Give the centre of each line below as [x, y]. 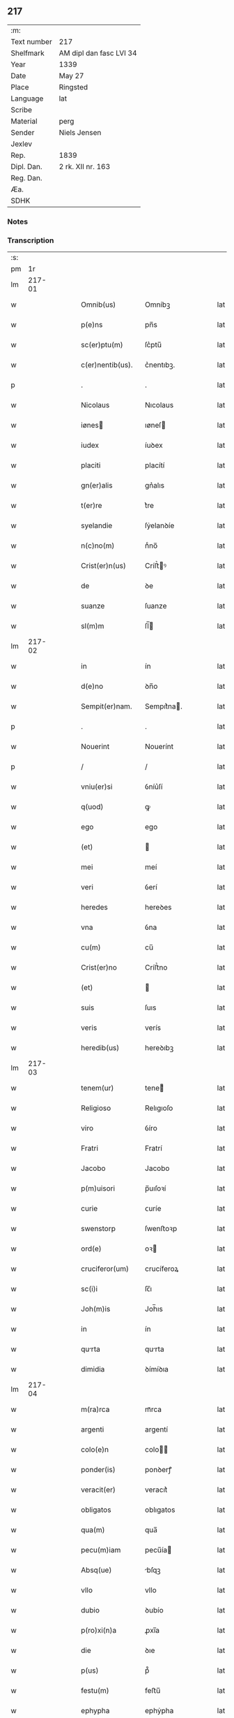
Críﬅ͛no [156, 968]
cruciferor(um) [105, 1269]
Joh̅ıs [154, 1309]
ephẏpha [159, 1711]
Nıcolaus [159, 405]
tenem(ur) [97, 1088]
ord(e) [92, 1249]
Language [27, 99]
